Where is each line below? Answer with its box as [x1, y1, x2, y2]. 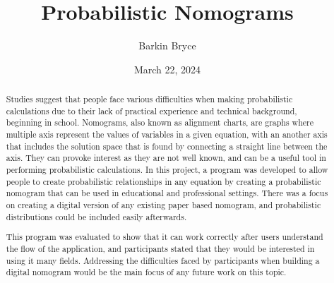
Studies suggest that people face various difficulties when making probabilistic [6, 93, 293, 105]
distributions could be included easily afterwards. [6, 210, 187, 222]
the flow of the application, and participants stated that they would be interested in [6, 242, 315, 254]
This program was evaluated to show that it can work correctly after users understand [6, 231, 323, 243]
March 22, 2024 [133, 61, 201, 76]
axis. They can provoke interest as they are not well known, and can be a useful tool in [6, 152, 326, 164]
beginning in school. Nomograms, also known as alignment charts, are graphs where [6, 116, 314, 128]
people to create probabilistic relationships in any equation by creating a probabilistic [6, 175, 321, 187]
